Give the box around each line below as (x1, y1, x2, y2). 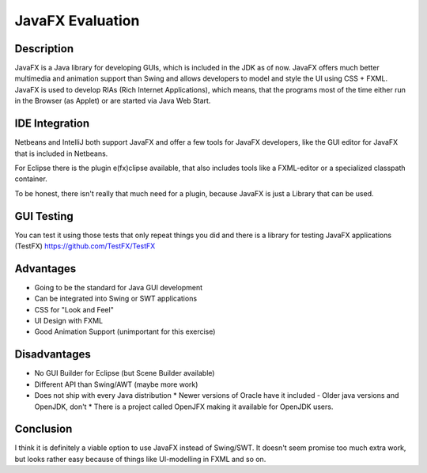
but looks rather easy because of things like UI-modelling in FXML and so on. (14, 454, 266, 464)
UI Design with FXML (34, 316, 103, 326)
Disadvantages (14, 348, 91, 361)
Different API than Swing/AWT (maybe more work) (34, 380, 198, 389)
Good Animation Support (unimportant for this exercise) (34, 327, 216, 336)
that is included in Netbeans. (14, 149, 108, 158)
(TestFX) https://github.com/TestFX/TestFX (14, 241, 156, 251)
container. (14, 174, 47, 184)
